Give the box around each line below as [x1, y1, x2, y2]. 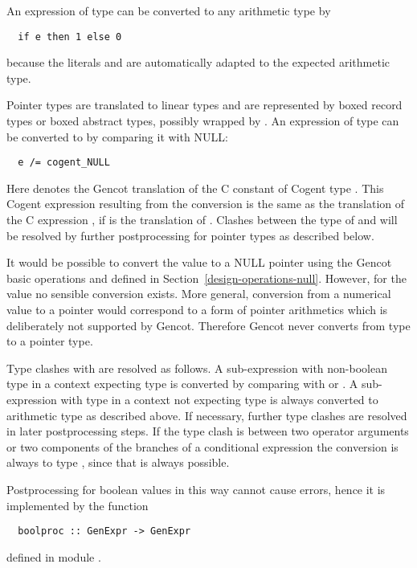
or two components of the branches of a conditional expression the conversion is [6, 438, 399, 455]
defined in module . [6, 548, 101, 565]
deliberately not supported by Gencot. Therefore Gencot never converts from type [6, 317, 411, 333]
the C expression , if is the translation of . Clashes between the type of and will [6, 211, 398, 228]
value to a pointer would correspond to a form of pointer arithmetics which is [6, 301, 388, 318]
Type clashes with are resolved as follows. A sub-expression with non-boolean [6, 359, 387, 376]
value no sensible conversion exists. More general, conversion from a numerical [6, 285, 391, 302]
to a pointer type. [6, 333, 93, 349]
